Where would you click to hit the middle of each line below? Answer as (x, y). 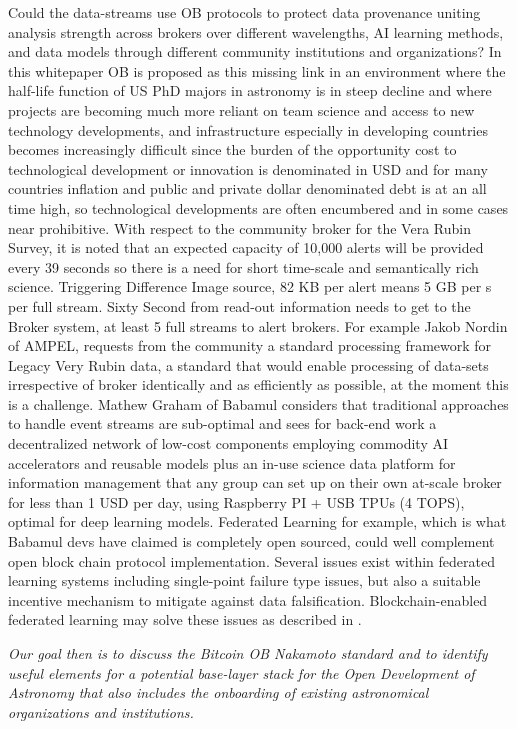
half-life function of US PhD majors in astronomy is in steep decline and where (250, 90)
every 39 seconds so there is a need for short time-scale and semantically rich (243, 266)
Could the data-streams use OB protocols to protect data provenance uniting (244, 12)
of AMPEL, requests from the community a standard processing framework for (250, 345)
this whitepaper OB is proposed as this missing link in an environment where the (257, 70)
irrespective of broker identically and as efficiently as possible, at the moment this (258, 384)
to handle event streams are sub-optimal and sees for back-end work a (222, 423)
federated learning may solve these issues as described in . (185, 619)
